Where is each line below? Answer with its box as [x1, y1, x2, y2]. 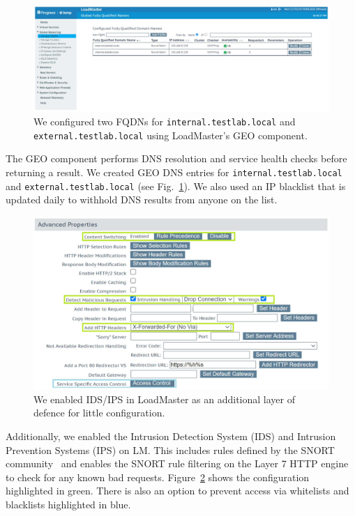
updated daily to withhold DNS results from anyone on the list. [6, 192, 278, 207]
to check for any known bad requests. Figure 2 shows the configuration [6, 469, 310, 484]
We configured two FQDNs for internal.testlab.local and [33, 114, 296, 128]
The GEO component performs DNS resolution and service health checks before [6, 151, 347, 166]
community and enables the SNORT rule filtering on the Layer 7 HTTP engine [6, 456, 349, 471]
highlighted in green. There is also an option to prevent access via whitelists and [6, 483, 349, 498]
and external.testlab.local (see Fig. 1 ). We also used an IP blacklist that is [6, 178, 346, 193]
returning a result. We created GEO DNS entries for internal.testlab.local [6, 164, 342, 179]
